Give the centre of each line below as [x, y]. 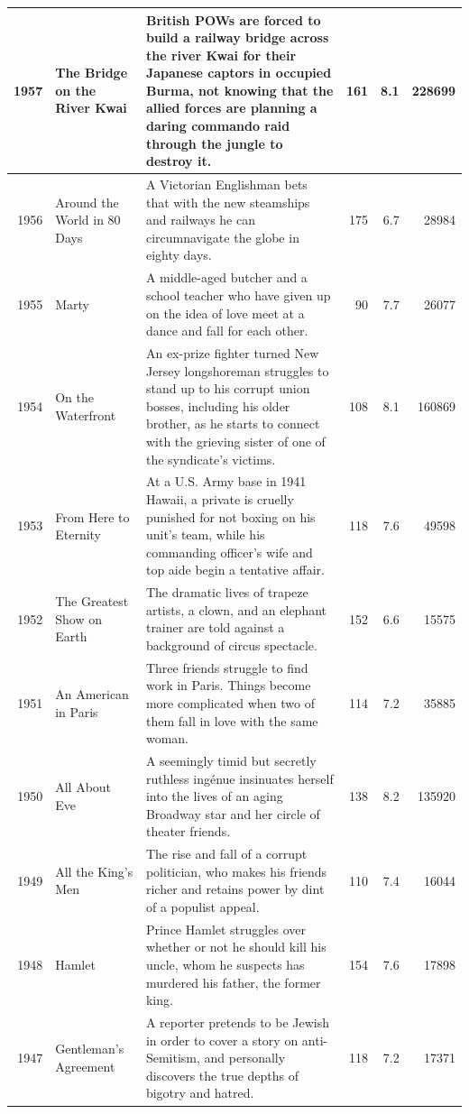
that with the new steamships [228, 202]
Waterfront [86, 414]
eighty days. [179, 255]
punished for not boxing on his [230, 516]
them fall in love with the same [232, 720]
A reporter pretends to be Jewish [238, 1022]
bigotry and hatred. [200, 1093]
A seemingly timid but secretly [231, 760]
